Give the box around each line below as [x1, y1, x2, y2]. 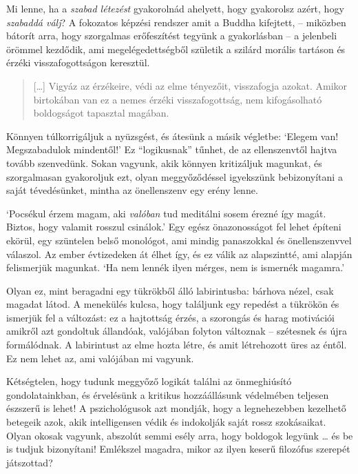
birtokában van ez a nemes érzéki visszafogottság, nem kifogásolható [33, 92, 322, 106]
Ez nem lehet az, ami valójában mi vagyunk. [6, 350, 194, 365]
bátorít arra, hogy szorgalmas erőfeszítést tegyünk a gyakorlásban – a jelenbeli [6, 28, 337, 43]
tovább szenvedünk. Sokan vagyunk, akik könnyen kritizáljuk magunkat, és [6, 155, 322, 170]
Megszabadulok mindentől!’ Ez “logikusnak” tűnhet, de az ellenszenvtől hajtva [6, 142, 337, 157]
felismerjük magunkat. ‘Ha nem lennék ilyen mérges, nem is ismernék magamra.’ [6, 260, 345, 275]
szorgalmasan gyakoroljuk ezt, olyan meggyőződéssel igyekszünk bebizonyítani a [6, 169, 343, 184]
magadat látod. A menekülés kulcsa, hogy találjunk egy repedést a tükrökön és [6, 297, 339, 311]
